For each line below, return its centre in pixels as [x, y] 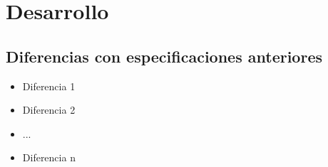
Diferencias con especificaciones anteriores [164, 56]
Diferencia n [49, 157]
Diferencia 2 [49, 110]
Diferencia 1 [49, 86]
